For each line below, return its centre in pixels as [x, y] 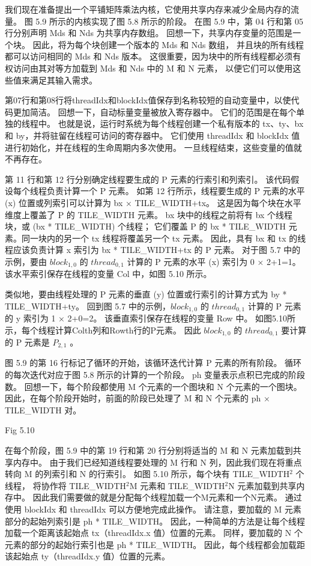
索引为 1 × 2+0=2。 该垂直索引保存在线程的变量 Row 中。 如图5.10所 [159, 318]
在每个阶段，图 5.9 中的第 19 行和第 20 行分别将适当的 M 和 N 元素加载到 [149, 450]
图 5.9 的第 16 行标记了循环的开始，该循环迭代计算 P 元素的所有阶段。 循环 [153, 363]
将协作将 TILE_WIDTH [80, 485]
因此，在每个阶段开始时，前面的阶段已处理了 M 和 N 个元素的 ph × [137, 398]
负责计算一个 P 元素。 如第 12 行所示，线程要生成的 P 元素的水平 [176, 191]
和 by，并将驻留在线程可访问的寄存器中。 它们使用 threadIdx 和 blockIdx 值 [152, 135]
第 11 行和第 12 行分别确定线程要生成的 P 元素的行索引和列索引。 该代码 [148, 179]
